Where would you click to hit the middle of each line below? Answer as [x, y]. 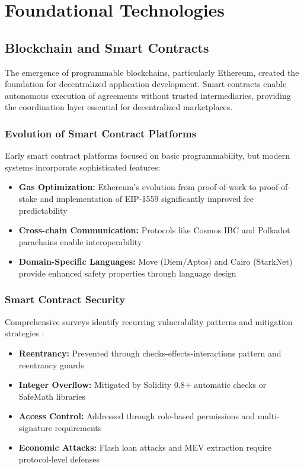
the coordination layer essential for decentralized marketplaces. [119, 107]
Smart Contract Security [65, 299]
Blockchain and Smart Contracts [107, 47]
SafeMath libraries [52, 396]
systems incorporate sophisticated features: [83, 167]
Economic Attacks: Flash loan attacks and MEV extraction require [145, 447]
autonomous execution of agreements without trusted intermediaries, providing [148, 95]
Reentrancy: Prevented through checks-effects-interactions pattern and [150, 353]
